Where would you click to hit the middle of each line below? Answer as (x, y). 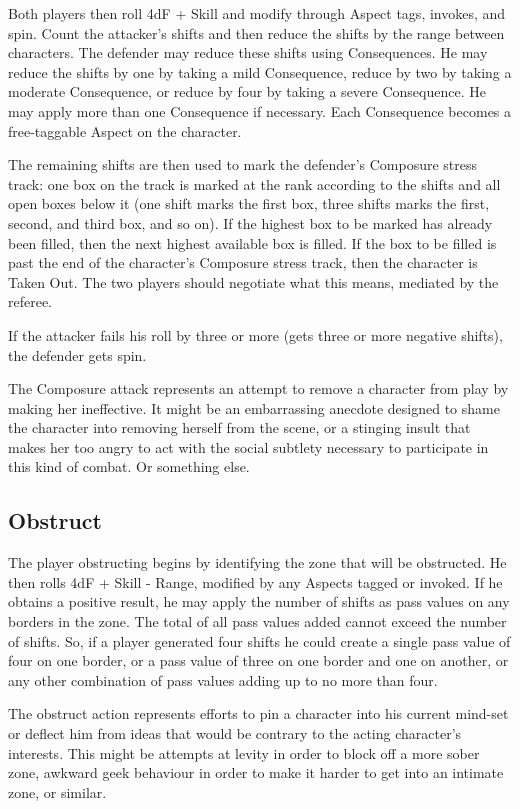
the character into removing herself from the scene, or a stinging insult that (239, 427)
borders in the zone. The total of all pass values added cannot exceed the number (257, 621)
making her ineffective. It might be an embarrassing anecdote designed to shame (254, 407)
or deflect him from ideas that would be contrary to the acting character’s (235, 733)
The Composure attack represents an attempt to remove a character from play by (258, 388)
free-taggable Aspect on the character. (125, 130)
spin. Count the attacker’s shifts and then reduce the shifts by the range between (256, 32)
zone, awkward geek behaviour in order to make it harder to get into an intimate (256, 772)
